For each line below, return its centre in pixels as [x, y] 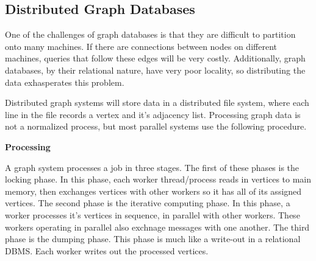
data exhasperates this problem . [65, 82]
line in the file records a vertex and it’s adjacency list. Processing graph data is [153, 114]
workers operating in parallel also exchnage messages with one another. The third [157, 227]
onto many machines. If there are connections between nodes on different [141, 46]
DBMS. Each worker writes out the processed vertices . [107, 250]
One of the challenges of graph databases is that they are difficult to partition [150, 34]
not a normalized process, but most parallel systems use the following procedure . [156, 126]
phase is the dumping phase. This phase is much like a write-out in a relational [153, 239]
